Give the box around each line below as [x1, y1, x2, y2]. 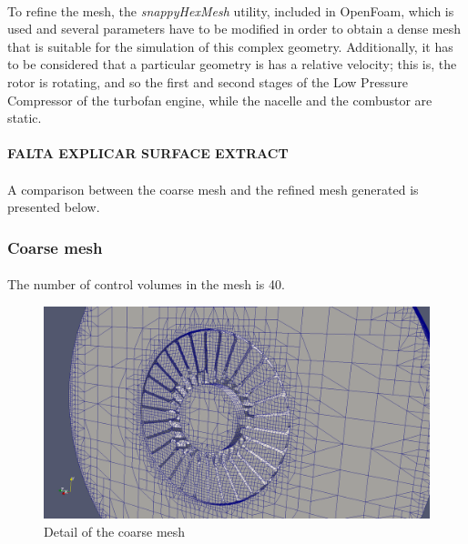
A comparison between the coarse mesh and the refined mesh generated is [7, 179, 419, 198]
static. [7, 108, 42, 127]
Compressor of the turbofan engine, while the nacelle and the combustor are [7, 90, 432, 109]
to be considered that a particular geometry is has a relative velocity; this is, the [7, 55, 457, 74]
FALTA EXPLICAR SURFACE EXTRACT [7, 144, 289, 163]
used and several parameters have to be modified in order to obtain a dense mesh [7, 19, 461, 38]
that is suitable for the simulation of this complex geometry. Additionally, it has [7, 36, 453, 55]
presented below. [7, 197, 100, 217]
